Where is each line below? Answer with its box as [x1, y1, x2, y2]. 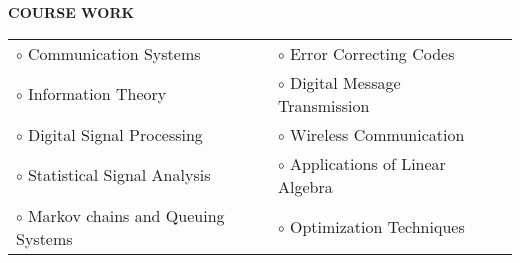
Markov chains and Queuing [27, 203, 225, 227]
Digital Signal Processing [27, 122, 203, 146]
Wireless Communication [289, 122, 465, 146]
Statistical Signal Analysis [27, 163, 211, 187]
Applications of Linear [289, 151, 446, 175]
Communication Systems [27, 41, 201, 65]
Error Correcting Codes [289, 41, 455, 65]
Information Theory [27, 82, 167, 106]
